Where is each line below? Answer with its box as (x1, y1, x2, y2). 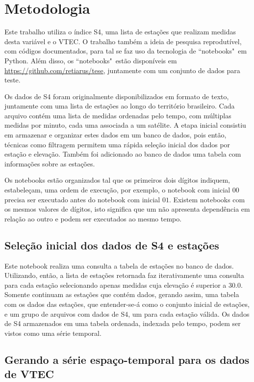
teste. (4, 75, 21, 85)
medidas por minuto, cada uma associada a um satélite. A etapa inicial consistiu (4, 120, 246, 130)
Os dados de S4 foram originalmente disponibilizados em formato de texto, (4, 91, 229, 101)
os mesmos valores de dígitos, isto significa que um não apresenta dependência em (4, 204, 250, 214)
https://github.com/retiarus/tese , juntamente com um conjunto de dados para (4, 65, 240, 75)
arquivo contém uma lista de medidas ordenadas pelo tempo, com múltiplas (4, 110, 231, 120)
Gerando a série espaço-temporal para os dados (4, 352, 250, 367)
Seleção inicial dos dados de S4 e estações (4, 237, 219, 252)
